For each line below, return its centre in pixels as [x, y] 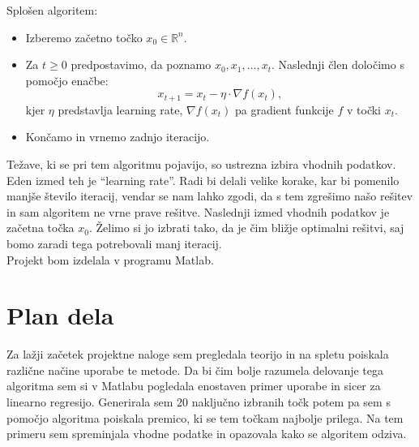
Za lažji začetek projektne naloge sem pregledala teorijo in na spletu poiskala [198, 354]
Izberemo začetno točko [84, 37]
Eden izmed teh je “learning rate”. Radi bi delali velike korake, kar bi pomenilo [203, 180]
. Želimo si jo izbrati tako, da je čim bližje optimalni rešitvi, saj [246, 228]
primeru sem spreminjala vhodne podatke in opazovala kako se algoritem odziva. [207, 434]
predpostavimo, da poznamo [141, 64]
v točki [363, 109]
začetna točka [41, 228]
